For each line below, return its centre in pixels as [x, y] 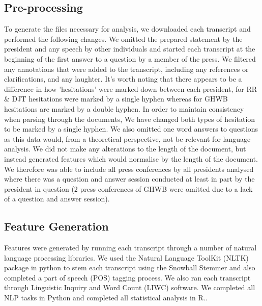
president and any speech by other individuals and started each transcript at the [130, 49]
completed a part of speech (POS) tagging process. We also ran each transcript [127, 277]
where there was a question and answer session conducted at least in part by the [129, 179]
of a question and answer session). [57, 199]
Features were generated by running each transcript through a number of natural [130, 248]
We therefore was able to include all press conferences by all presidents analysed [129, 169]
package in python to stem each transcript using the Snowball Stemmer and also [130, 267]
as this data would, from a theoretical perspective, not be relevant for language [127, 138]
